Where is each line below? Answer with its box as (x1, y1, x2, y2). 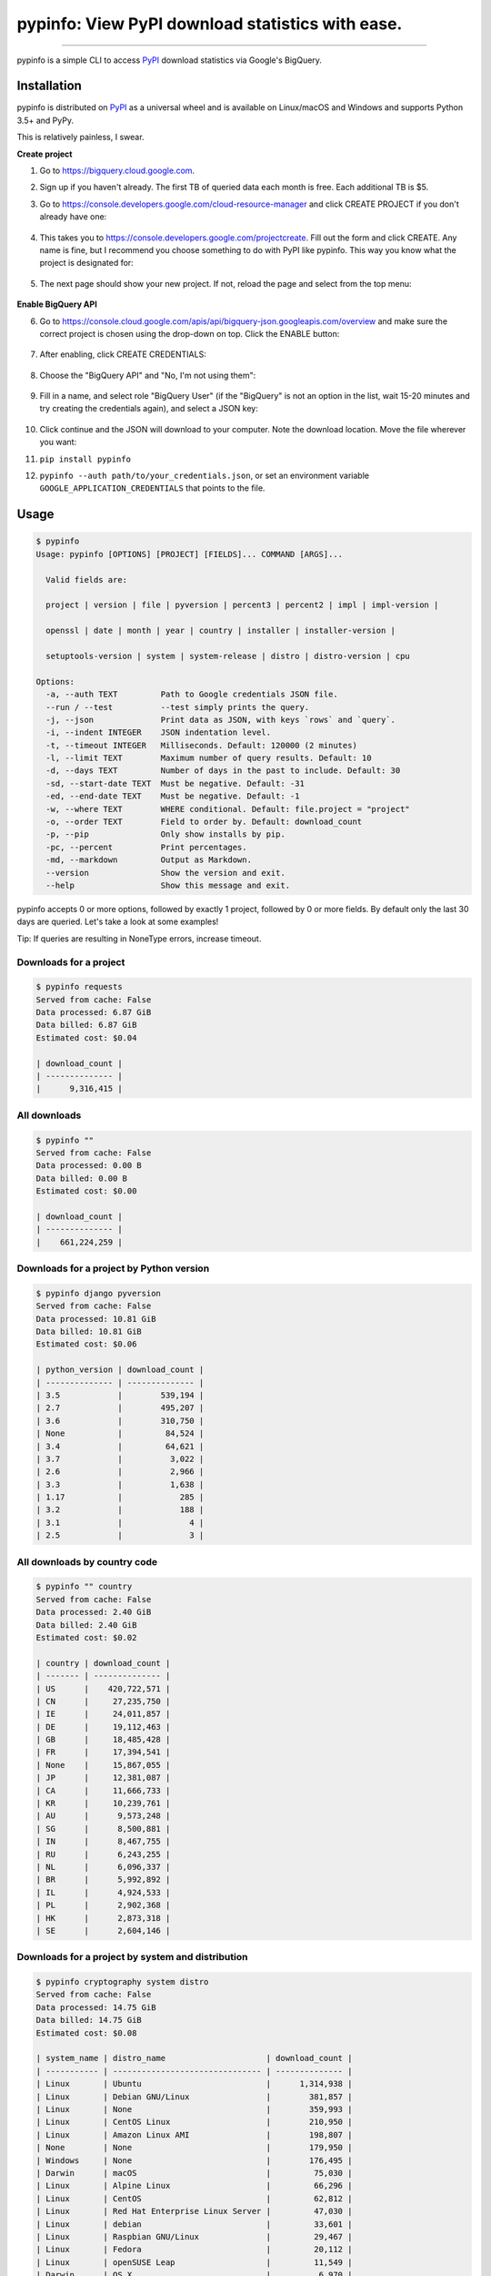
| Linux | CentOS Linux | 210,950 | (35, 2117, 353, 2128)
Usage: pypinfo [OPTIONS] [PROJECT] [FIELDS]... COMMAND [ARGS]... (35, 549, 344, 559)
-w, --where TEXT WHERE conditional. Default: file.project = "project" (45, 804, 411, 814)
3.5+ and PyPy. (16, 115, 75, 126)
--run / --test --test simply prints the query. (45, 702, 310, 712)
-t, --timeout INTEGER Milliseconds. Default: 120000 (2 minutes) (45, 740, 358, 750)
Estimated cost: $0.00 (35, 1186, 137, 1196)
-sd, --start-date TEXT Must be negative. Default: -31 (45, 778, 305, 788)
